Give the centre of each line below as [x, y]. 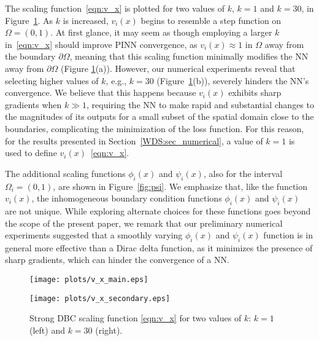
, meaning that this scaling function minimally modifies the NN [189, 56]
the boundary [30, 56]
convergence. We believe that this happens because [101, 92]
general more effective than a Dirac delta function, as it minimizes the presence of [159, 247]
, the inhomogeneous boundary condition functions [127, 198]
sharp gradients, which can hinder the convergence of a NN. [117, 260]
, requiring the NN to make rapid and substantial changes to [200, 104]
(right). [109, 330]
